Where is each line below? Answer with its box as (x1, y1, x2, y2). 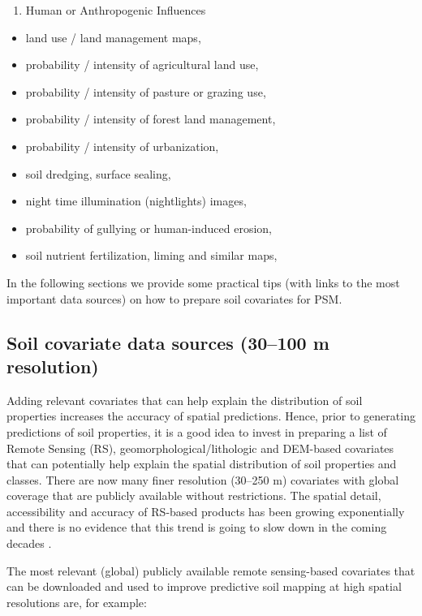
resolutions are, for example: (6, 593, 147, 610)
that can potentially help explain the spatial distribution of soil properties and (6, 455, 397, 472)
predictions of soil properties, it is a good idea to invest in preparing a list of (6, 423, 387, 440)
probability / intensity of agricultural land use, (25, 56, 259, 73)
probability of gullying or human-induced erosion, (25, 219, 273, 236)
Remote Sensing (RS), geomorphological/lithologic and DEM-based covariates (6, 439, 394, 456)
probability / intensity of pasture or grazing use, (25, 83, 266, 100)
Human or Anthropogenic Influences (25, 2, 206, 18)
